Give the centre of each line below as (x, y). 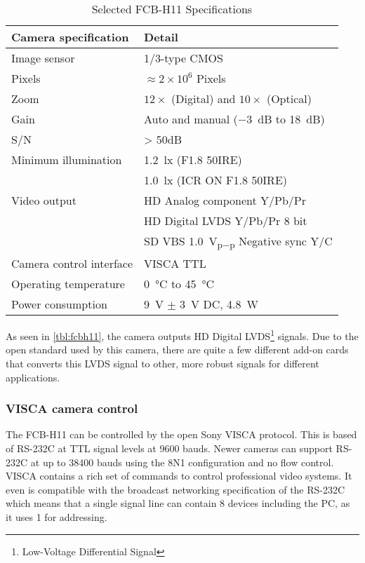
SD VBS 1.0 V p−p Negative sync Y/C (238, 242)
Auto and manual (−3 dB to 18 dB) (234, 119)
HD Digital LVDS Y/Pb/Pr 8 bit (226, 221)
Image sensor (43, 58)
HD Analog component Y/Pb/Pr (225, 200)
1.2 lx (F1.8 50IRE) (193, 160)
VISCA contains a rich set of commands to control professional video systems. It (179, 476)
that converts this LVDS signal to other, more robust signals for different (162, 364)
